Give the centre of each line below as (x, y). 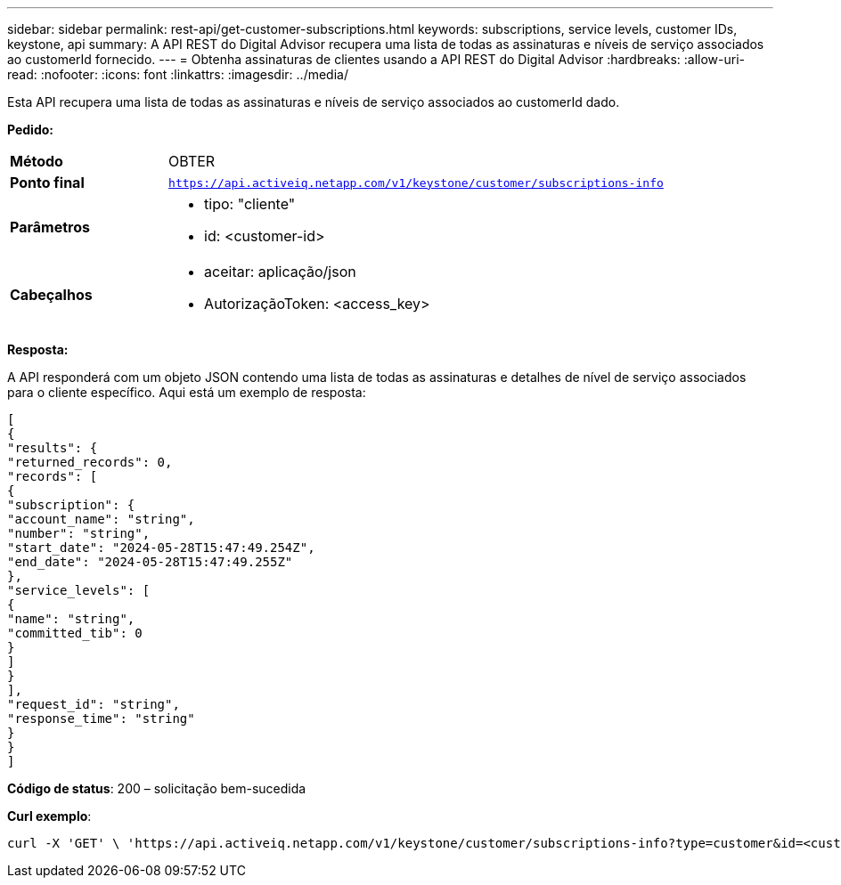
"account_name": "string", (101, 519)
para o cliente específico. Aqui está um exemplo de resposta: (187, 392)
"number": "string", (79, 533)
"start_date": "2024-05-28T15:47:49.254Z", (161, 548)
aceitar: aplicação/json (280, 272)
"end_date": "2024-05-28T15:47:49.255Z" (150, 562)
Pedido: (31, 130)
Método (37, 161)
